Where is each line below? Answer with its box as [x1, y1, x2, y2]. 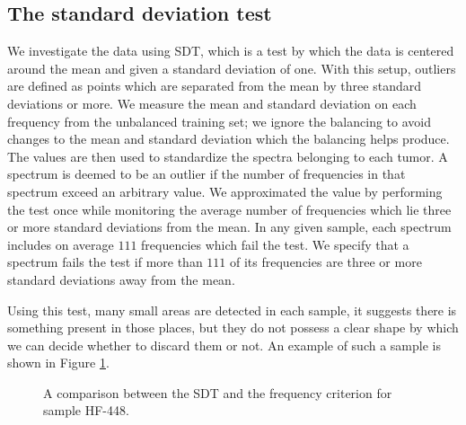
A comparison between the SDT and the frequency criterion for [43, 383, 392, 402]
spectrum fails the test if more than [7, 252, 203, 271]
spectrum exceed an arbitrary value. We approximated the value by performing [7, 182, 443, 200]
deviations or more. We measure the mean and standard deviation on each [7, 93, 417, 112]
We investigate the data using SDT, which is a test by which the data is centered [7, 41, 454, 60]
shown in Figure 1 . [7, 353, 110, 372]
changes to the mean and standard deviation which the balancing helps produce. [7, 129, 450, 148]
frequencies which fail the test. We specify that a [141, 235, 409, 253]
